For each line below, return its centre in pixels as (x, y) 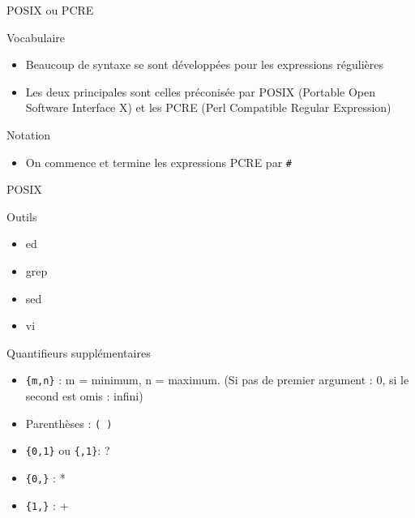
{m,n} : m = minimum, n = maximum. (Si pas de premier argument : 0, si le (217, 380)
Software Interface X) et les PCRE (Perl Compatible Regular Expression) (208, 107)
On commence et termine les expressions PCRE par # (158, 162)
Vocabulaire (36, 37)
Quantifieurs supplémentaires (79, 352)
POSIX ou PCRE (50, 10)
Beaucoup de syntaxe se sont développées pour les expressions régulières (205, 64)
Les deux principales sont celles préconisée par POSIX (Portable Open (201, 91)
